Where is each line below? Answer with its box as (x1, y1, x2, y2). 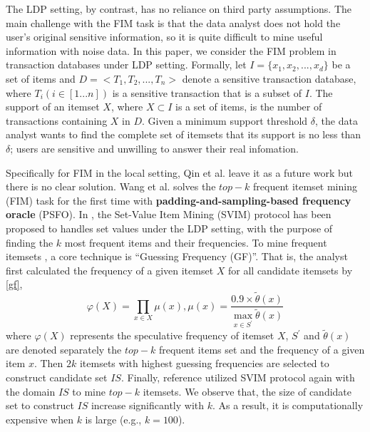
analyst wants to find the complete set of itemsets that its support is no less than (6, 127, 361, 142)
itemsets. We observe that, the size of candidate (143, 384, 352, 398)
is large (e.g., (85, 411, 142, 426)
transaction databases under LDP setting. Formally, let (6, 57, 247, 72)
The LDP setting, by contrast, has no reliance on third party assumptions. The (6, 1, 351, 16)
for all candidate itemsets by (228, 262, 353, 277)
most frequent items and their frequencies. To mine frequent (64, 235, 327, 250)
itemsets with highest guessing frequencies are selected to (79, 356, 329, 371)
